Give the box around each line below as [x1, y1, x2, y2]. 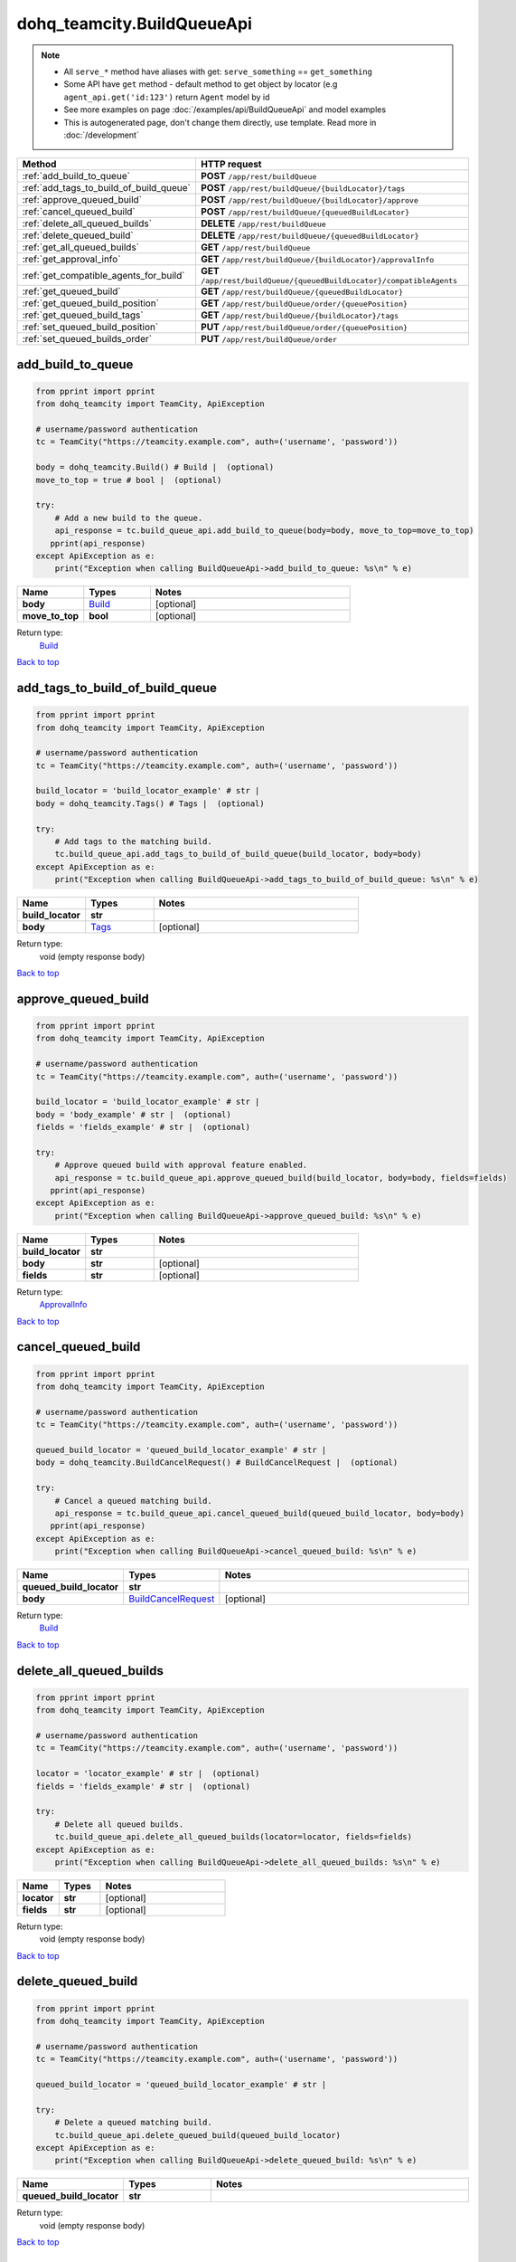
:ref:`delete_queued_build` [22, 229, 135, 242]
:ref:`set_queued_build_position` [22, 321, 159, 334]
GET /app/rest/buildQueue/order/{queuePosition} [200, 297, 408, 309]
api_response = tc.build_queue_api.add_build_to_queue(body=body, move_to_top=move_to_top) [54, 526, 474, 536]
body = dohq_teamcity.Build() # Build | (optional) [35, 462, 275, 472]
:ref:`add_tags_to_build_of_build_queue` [22, 182, 192, 195]
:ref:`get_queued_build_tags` [22, 309, 144, 321]
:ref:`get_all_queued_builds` [22, 241, 140, 253]
